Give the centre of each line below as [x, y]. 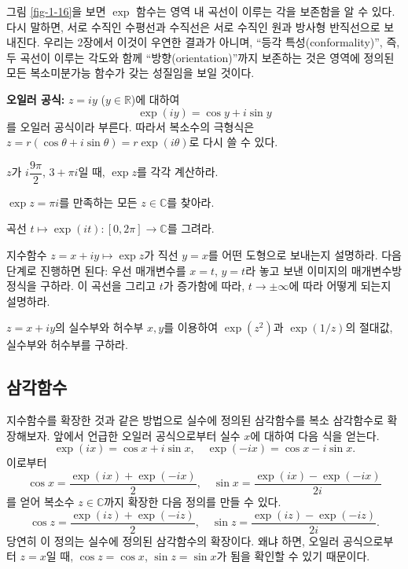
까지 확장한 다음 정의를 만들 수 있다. [193, 502]
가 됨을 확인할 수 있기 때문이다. [293, 556]
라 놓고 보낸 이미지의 [297, 270]
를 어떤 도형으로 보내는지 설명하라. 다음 [305, 255]
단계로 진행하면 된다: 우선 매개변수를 [96, 270]
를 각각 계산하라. [178, 172]
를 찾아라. [191, 202]
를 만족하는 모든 [98, 202]
